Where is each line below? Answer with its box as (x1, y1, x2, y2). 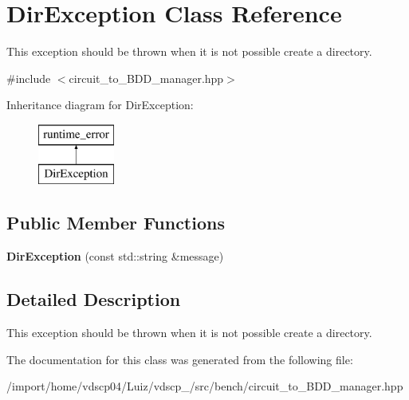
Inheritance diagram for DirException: (6, 96, 194, 113)
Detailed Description (6, 287, 181, 312)
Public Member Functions (6, 210, 225, 235)
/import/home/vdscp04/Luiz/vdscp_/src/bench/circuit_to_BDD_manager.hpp (6, 378, 403, 394)
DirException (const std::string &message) (6, 248, 224, 265)
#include (6, 69, 51, 86)
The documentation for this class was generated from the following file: (6, 351, 353, 367)
